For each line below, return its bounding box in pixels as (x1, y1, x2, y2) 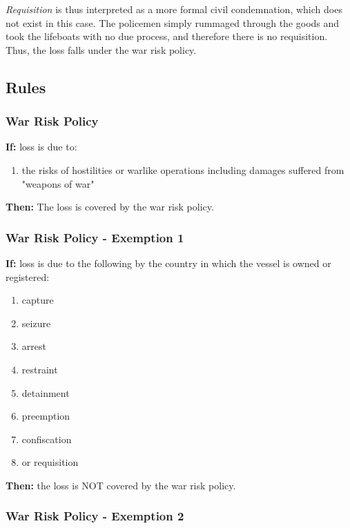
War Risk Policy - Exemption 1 (6, 228, 184, 246)
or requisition (21, 455, 79, 469)
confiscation (21, 431, 72, 446)
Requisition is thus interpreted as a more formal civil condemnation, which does (6, 2, 342, 16)
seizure (21, 315, 51, 330)
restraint (21, 362, 58, 376)
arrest (21, 339, 46, 353)
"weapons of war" (21, 176, 95, 190)
